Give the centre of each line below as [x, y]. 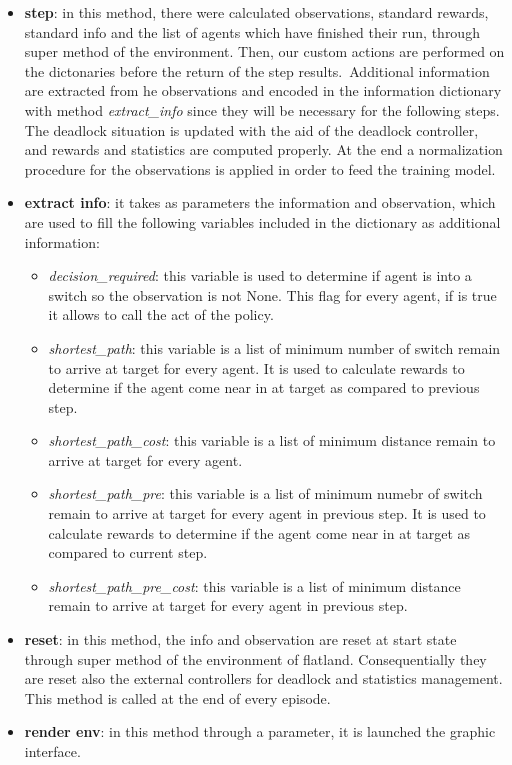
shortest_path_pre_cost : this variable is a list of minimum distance [254, 585]
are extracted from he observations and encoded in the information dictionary [263, 90]
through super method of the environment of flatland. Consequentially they [255, 658]
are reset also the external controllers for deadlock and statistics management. [263, 678]
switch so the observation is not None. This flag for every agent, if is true [272, 294]
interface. [52, 751]
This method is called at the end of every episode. [177, 697]
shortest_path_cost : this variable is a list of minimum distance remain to [272, 440]
